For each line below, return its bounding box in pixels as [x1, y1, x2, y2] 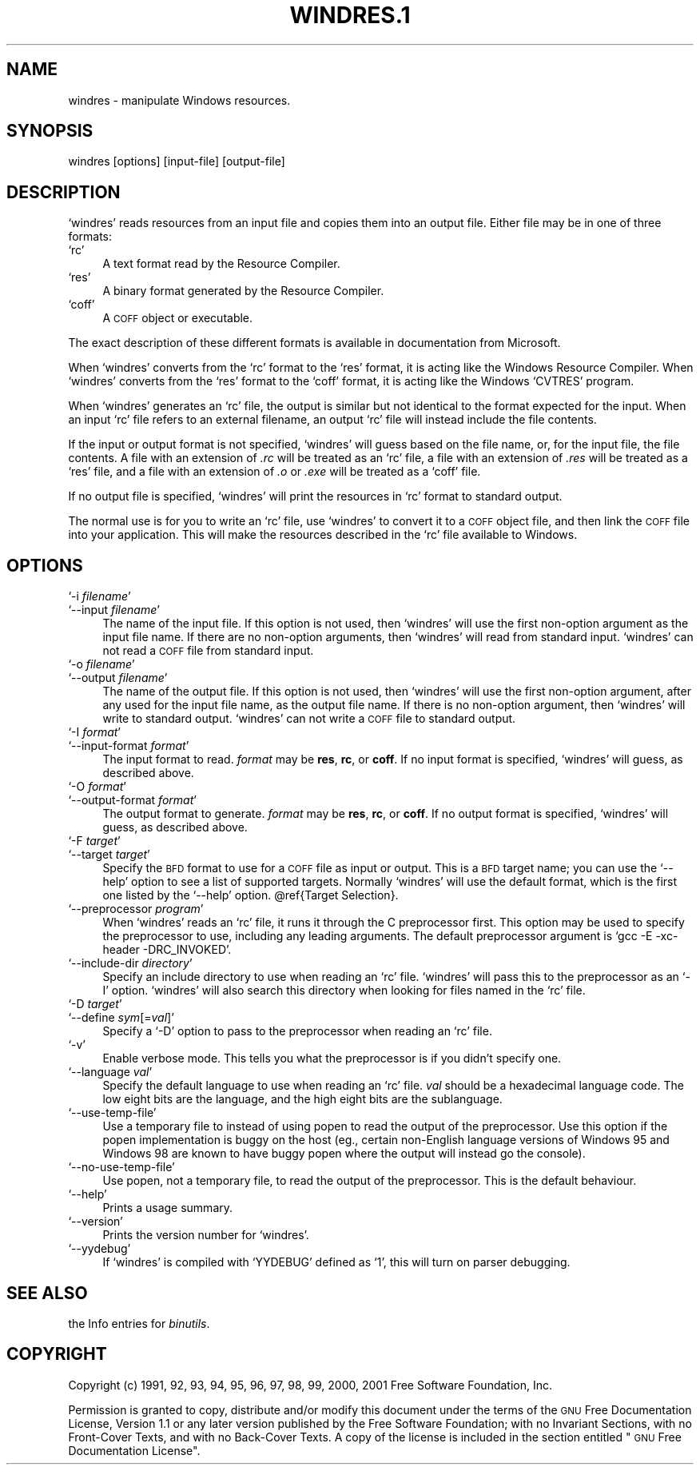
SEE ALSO [6, 1282, 88, 1303]
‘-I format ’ [68, 725, 121, 739]
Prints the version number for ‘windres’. [102, 1228, 309, 1242]
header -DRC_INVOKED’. [102, 943, 232, 957]
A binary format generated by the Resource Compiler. [102, 284, 384, 298]
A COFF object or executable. [102, 311, 253, 325]
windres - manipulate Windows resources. [68, 93, 291, 107]
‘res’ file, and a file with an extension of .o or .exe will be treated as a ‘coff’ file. [68, 464, 481, 479]
